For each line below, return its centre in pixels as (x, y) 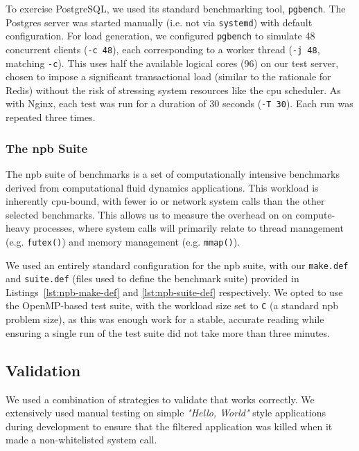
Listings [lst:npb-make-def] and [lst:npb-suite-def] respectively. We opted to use (174, 292)
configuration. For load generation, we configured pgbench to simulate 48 (160, 36)
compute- (315, 214)
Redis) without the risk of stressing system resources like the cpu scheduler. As (173, 90)
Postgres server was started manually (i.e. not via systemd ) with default (159, 22)
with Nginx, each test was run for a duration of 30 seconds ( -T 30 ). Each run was (179, 103)
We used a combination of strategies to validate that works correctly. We (160, 399)
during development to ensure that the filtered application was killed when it (169, 426)
